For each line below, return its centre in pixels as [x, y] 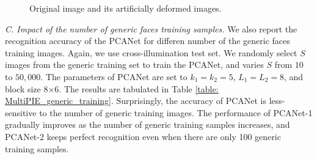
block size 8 [27, 88]
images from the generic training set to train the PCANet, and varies [134, 65]
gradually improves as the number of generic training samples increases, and [148, 124]
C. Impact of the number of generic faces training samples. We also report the [151, 28]
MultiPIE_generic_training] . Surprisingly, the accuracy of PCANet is [136, 101]
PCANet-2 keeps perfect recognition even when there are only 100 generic [143, 136]
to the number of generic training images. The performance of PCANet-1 [176, 112]
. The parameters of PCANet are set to [114, 76]
